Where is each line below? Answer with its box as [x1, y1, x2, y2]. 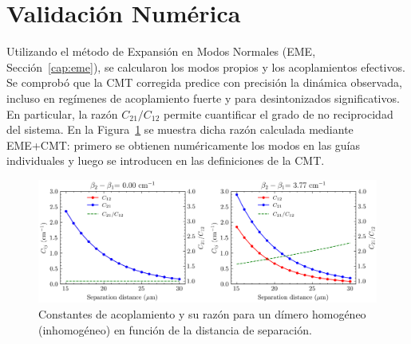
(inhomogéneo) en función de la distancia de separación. [38, 321, 312, 338]
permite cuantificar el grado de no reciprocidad [164, 105, 393, 122]
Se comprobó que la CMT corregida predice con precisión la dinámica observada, [6, 74, 402, 91]
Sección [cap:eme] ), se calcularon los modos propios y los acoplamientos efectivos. [6, 58, 405, 75]
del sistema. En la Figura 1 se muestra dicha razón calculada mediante [6, 121, 354, 138]
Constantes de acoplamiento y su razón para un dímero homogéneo [38, 305, 366, 322]
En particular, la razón [6, 105, 118, 122]
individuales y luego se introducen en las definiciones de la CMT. [6, 152, 325, 169]
